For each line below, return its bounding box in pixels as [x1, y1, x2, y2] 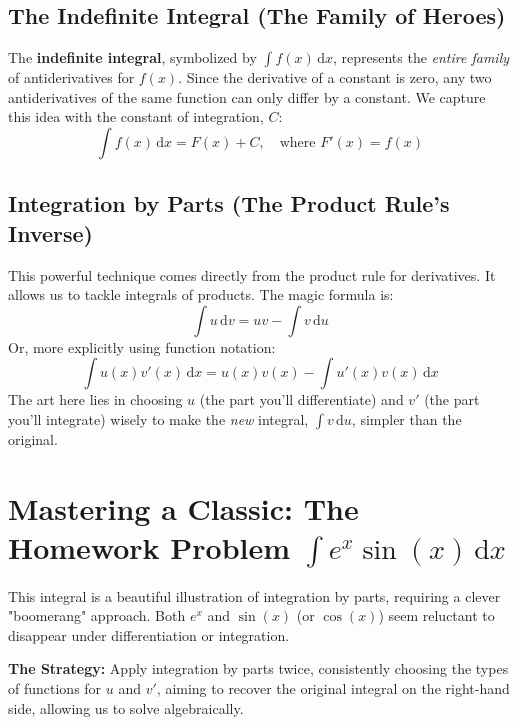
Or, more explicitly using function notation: [8, 336, 276, 357]
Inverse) [8, 217, 93, 248]
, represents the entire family [332, 47, 510, 68]
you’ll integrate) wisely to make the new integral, [8, 408, 309, 429]
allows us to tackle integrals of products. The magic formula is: [8, 284, 394, 305]
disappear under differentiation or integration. [8, 624, 290, 645]
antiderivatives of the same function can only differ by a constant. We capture [8, 86, 486, 107]
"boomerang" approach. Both [8, 605, 186, 626]
